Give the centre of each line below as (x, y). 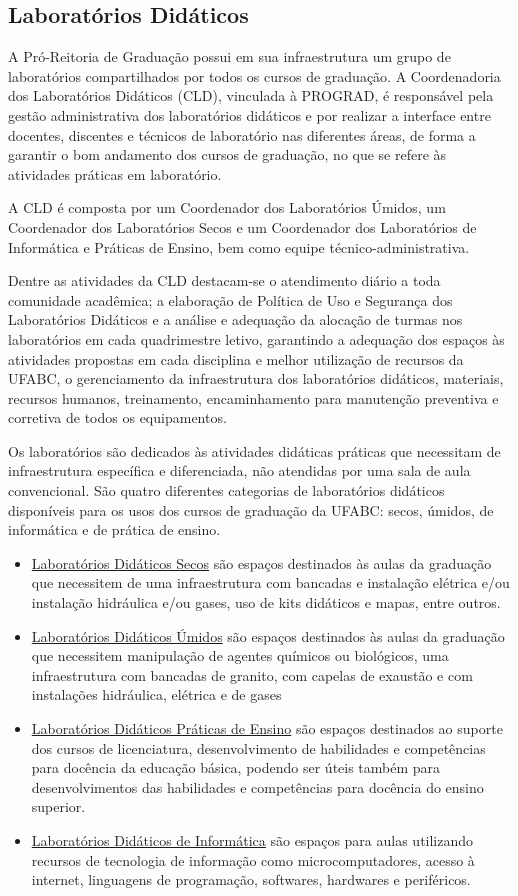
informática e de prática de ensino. (114, 529)
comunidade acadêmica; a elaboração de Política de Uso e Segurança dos (230, 299)
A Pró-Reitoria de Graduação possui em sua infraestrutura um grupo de (229, 56)
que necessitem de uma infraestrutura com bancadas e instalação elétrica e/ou (270, 582)
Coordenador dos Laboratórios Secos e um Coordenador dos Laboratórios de (242, 226)
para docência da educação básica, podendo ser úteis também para (236, 767)
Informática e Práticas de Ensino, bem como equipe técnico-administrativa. (239, 246)
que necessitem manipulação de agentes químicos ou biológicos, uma (240, 655)
